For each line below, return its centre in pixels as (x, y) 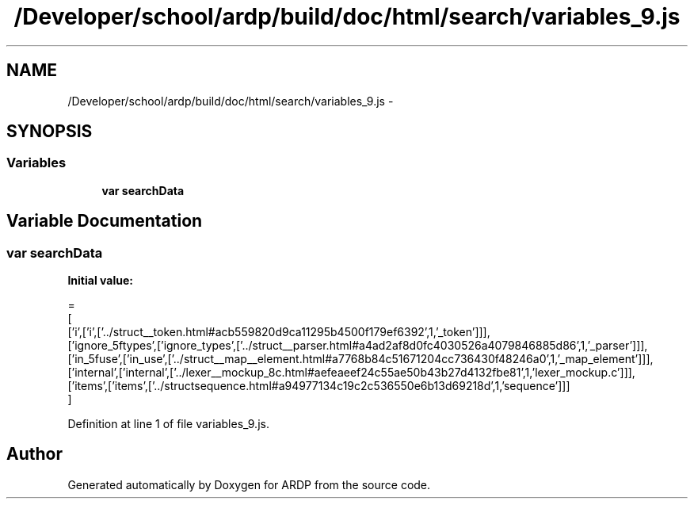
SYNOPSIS (50, 132)
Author (34, 454)
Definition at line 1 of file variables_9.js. (168, 424)
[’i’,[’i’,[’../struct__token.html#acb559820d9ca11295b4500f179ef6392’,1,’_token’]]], (279, 332)
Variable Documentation (105, 221)
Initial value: (100, 281)
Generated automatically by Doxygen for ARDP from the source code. (249, 484)
